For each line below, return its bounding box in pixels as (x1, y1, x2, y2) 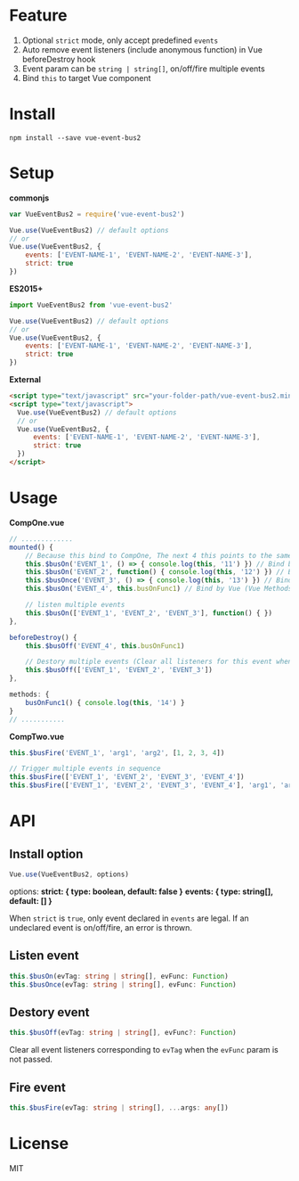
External (9, 374, 42, 385)
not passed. (9, 1054, 53, 1065)
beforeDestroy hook (21, 53, 96, 64)
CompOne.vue (9, 517, 65, 528)
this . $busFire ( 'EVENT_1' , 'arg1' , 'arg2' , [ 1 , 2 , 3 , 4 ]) (9, 748, 225, 758)
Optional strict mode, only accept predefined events (21, 35, 219, 45)
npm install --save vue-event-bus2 (9, 133, 141, 143)
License (9, 1134, 69, 1153)
